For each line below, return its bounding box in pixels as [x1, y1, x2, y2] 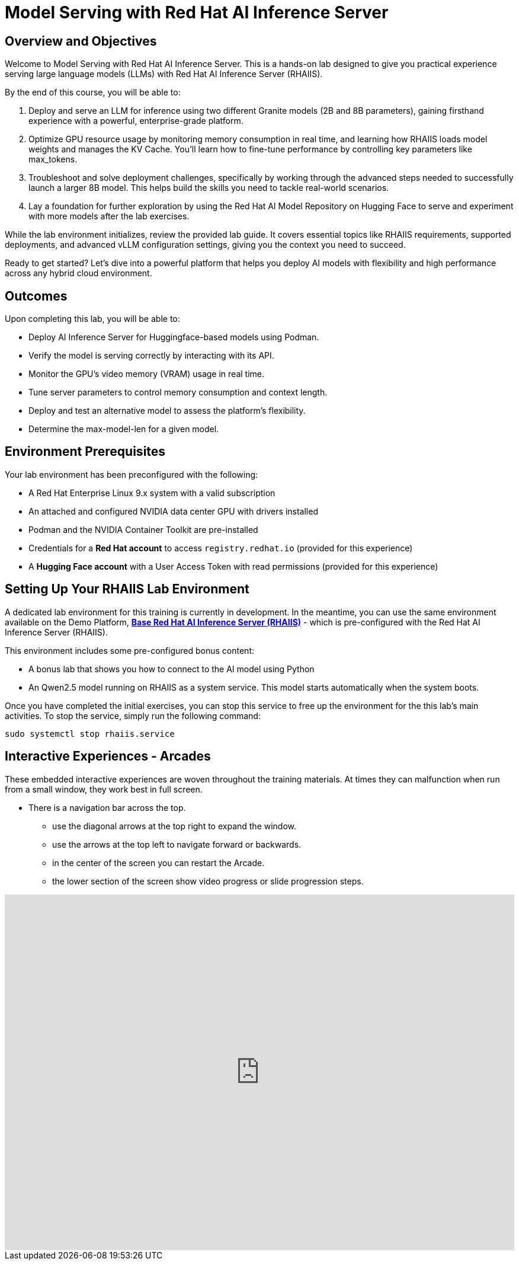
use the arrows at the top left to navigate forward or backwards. [52, 839, 302, 849]
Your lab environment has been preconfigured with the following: [5, 469, 258, 480]
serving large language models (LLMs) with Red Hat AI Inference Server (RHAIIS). [5, 69, 323, 79]
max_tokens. [28, 154, 78, 165]
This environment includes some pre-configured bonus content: [5, 645, 254, 656]
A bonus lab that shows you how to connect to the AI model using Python [28, 663, 315, 674]
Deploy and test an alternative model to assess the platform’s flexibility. [28, 405, 306, 416]
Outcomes [5, 288, 68, 304]
